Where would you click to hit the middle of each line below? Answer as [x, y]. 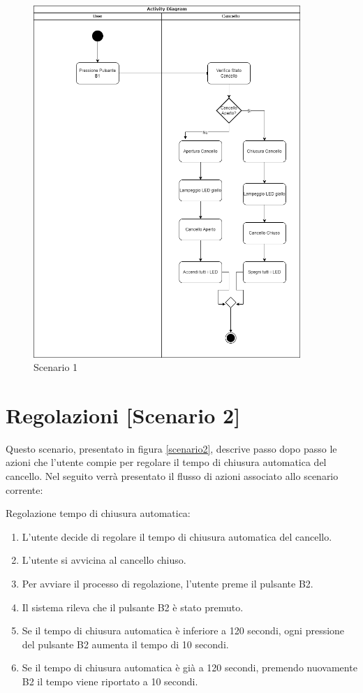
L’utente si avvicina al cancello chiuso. [104, 560]
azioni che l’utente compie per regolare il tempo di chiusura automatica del [166, 462]
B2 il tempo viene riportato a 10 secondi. [110, 681]
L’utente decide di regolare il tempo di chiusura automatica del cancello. [177, 536]
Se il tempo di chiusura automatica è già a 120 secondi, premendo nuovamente [190, 668]
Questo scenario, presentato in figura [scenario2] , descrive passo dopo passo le [171, 448]
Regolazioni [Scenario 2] [123, 415]
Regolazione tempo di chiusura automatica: [98, 513]
